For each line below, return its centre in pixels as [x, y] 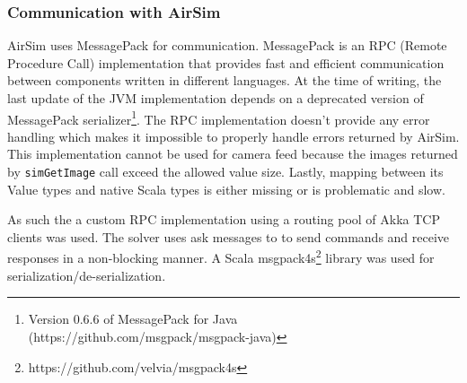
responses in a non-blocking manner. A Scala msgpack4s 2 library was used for [221, 257]
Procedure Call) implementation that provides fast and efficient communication [226, 62]
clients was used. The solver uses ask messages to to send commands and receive [229, 236]
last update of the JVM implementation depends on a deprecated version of [216, 98]
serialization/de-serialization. [87, 275]
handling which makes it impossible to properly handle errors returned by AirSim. [233, 136]
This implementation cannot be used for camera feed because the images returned [233, 154]
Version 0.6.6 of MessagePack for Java [133, 319]
